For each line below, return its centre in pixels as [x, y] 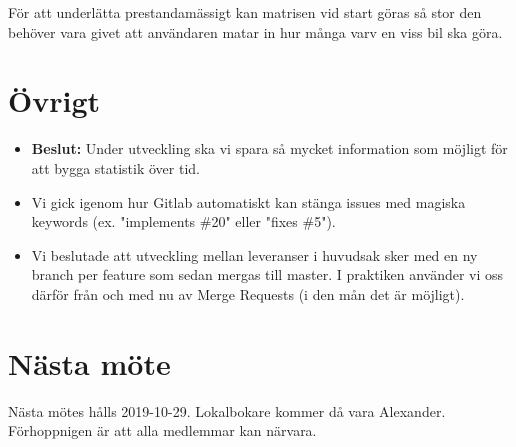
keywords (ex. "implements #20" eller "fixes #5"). [183, 221]
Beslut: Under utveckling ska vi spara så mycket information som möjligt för [269, 148]
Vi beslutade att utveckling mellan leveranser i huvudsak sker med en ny [254, 254]
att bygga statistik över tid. [115, 167]
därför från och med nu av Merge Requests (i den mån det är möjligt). [248, 293]
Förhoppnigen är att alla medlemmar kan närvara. [162, 430]
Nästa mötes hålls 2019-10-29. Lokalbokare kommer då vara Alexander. [227, 410]
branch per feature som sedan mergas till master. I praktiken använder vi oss [267, 274]
